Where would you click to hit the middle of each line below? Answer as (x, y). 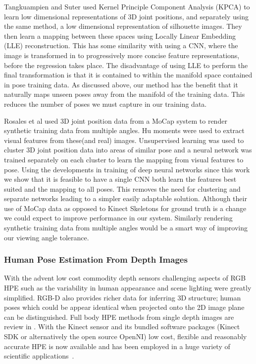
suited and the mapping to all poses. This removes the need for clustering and (122, 188)
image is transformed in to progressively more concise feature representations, (122, 55)
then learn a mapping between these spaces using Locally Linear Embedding (120, 36)
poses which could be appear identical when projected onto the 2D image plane (124, 307)
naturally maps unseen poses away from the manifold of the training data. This (125, 94)
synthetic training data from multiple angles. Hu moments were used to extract (124, 130)
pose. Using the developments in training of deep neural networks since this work (127, 169)
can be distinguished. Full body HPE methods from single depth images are (119, 317)
